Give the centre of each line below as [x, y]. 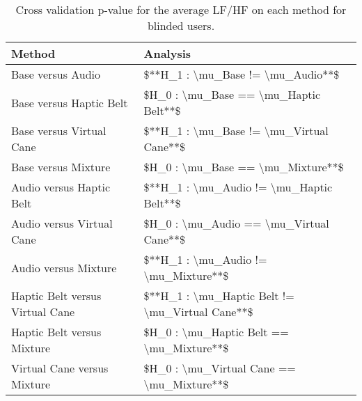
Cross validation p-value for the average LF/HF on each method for [181, 9]
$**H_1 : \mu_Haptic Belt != [219, 296]
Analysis [167, 53]
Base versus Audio [56, 74]
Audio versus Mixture [64, 267]
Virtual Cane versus [60, 368]
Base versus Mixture [61, 167]
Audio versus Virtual [62, 223]
